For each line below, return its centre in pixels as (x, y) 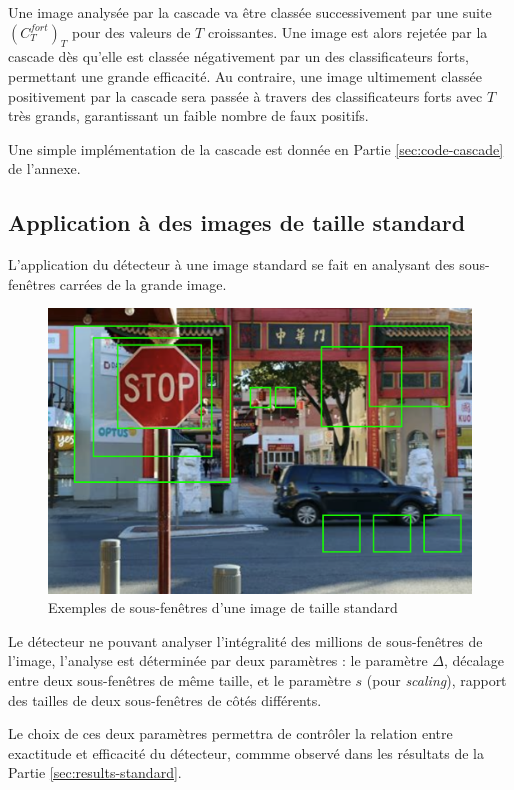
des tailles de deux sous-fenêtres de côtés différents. (165, 699)
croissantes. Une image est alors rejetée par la (347, 31)
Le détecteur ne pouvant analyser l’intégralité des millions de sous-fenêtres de (245, 640)
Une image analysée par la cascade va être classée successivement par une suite (250, 12)
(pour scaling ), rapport (436, 680)
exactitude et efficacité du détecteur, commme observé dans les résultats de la (246, 752)
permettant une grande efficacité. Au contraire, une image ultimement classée (245, 75)
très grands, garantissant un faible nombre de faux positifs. (188, 115)
